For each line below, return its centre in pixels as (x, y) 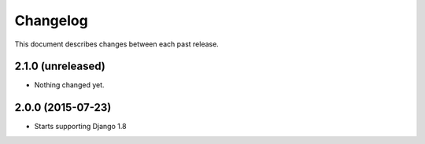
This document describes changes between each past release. (117, 44)
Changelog (51, 20)
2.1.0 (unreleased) (60, 66)
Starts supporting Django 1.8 (80, 127)
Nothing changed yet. (70, 85)
